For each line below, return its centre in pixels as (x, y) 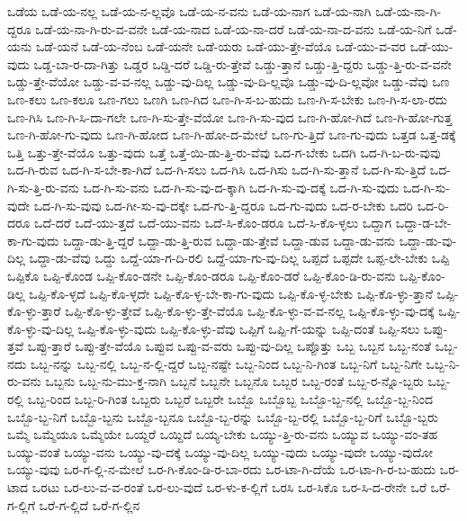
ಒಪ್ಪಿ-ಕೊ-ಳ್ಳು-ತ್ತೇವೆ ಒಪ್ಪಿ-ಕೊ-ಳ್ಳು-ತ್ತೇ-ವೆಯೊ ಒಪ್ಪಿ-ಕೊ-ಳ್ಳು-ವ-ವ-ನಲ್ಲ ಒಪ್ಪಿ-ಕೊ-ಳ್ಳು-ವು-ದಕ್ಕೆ (250, 311)
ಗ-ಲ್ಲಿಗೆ (21, 504)
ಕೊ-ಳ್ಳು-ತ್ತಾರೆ (34, 311)
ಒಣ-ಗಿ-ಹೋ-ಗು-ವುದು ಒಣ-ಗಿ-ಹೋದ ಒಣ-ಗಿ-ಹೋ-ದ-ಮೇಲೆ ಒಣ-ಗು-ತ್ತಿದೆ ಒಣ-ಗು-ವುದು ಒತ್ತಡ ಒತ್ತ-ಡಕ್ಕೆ (232, 135)
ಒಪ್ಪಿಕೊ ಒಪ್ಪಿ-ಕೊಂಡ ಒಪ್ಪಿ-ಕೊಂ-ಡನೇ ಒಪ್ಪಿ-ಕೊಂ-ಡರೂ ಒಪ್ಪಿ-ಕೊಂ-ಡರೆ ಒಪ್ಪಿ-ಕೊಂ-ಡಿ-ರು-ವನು (202, 275)
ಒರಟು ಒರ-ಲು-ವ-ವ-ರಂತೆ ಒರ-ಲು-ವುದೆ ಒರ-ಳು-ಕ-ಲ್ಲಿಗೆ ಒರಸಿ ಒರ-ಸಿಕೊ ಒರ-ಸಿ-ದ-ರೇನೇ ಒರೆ (229, 487)
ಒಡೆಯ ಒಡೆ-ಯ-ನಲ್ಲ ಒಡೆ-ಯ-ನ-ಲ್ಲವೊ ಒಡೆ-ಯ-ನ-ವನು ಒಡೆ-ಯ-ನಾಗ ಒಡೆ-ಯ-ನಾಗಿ (189, 11)
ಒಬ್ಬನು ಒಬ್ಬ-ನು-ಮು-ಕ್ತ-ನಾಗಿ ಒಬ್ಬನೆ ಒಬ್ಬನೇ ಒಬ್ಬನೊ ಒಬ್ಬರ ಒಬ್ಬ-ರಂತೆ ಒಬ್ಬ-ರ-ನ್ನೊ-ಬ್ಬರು (234, 381)
